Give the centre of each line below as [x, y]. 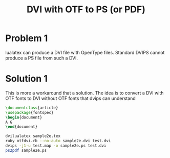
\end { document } [22, 127]
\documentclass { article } [32, 108]
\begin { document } [24, 117]
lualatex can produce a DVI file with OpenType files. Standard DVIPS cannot [85, 52]
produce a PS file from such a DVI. [42, 58]
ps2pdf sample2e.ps [26, 150]
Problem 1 [27, 38]
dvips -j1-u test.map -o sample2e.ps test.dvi [56, 146]
